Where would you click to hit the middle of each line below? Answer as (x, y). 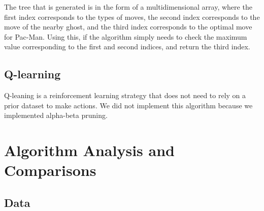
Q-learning (32, 74)
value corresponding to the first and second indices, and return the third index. (127, 47)
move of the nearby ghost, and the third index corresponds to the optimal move (128, 27)
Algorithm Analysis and (89, 150)
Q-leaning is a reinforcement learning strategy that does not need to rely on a (125, 95)
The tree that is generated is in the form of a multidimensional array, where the (128, 7)
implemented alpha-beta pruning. (56, 115)
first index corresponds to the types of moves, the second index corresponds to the (132, 17)
